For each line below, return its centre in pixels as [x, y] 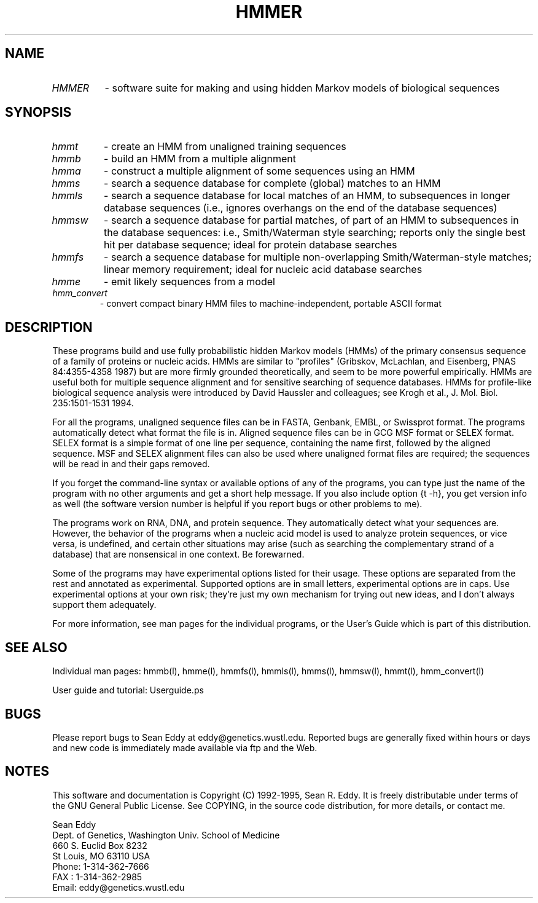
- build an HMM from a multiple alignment [200, 159]
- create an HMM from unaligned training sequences [225, 147]
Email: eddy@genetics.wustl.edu [119, 887]
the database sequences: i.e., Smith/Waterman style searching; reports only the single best [315, 233]
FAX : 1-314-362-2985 [97, 877]
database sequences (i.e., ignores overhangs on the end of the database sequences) [301, 208]
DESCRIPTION [49, 327]
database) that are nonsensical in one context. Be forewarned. [178, 554]
